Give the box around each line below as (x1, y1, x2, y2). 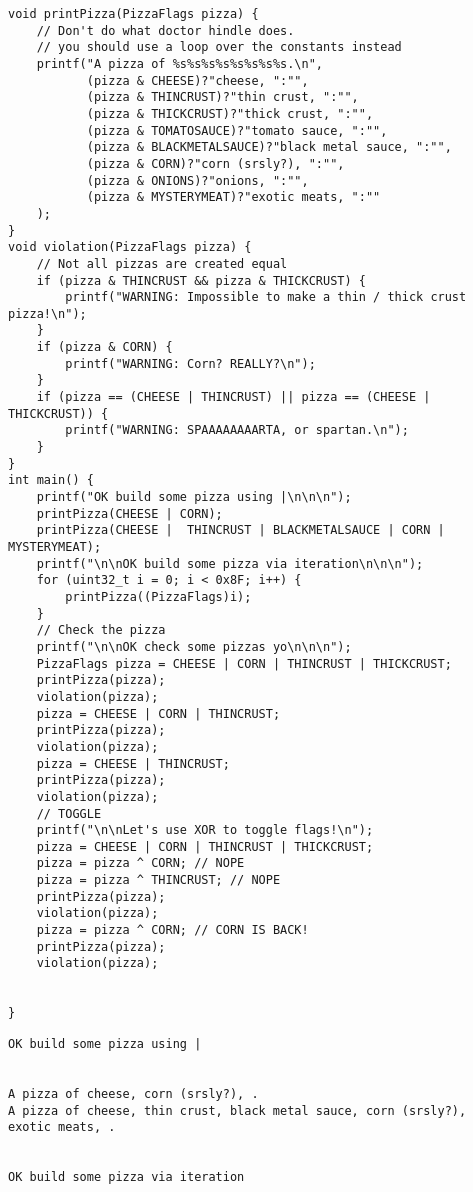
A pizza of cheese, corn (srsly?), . (8, 1087, 259, 1101)
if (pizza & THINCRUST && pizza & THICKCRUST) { (36, 273, 366, 288)
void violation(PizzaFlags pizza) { (8, 240, 252, 255)
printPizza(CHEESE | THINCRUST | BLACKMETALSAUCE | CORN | (36, 523, 445, 538)
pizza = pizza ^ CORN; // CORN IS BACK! (36, 923, 309, 938)
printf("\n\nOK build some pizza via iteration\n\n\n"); (36, 556, 424, 571)
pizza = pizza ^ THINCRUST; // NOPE (36, 873, 281, 888)
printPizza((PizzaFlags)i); (65, 589, 252, 604)
